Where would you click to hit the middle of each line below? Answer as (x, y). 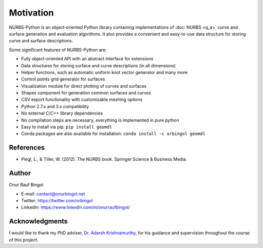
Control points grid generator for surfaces (63, 79)
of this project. (24, 240)
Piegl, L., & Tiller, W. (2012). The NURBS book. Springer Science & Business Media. (104, 159)
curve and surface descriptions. (41, 41)
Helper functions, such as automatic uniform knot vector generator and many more (104, 72)
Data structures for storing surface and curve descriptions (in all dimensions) (99, 65)
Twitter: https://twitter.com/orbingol (57, 200)
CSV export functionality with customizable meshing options (82, 99)
